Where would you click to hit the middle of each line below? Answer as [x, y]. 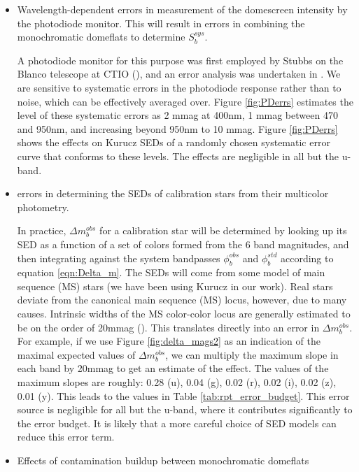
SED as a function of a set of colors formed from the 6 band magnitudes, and [183, 244]
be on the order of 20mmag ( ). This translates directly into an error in [168, 327]
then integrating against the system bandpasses [119, 258]
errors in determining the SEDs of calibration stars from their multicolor [173, 193]
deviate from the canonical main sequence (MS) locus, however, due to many [182, 300]
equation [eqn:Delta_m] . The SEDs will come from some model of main [171, 272]
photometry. [43, 207]
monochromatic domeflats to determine [101, 37]
